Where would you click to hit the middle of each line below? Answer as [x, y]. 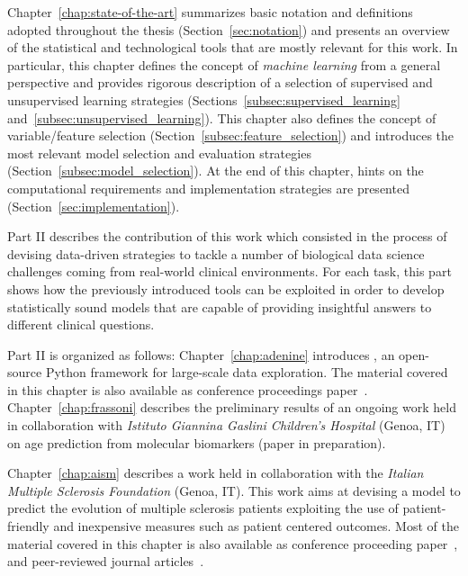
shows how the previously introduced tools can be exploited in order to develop [226, 288]
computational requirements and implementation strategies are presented [208, 188]
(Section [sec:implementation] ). [94, 206]
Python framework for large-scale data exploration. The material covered [247, 372]
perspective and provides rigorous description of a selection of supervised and [220, 82]
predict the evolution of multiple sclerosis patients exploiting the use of [203, 508]
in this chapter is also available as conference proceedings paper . [188, 389]
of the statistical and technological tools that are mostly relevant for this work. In [233, 47]
